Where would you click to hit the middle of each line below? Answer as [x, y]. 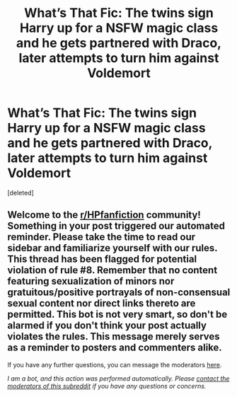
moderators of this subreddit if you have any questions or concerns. [107, 386]
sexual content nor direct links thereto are [102, 303]
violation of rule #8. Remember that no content [112, 270]
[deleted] [21, 192]
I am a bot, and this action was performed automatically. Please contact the [118, 378]
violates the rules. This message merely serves [114, 336]
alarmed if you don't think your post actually [107, 326]
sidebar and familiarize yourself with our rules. [112, 248]
